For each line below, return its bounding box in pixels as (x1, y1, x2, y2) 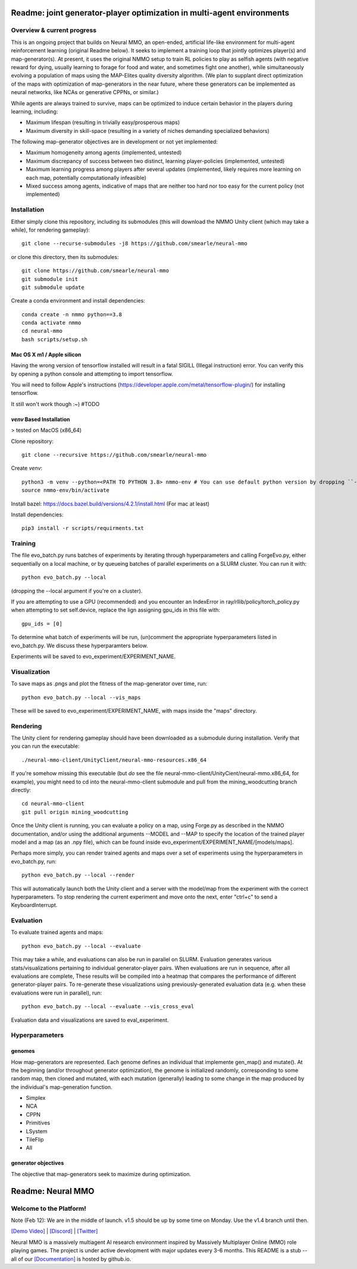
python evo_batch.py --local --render (21, 872, 135, 878)
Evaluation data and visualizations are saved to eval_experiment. (11, 1016, 169, 1024)
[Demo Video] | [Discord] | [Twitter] (11, 1227, 98, 1235)
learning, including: (11, 108, 58, 115)
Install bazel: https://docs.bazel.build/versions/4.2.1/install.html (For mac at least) (11, 500, 210, 507)
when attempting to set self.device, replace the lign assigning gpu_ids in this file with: (11, 606, 220, 613)
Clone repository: (11, 438, 54, 445)
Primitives (26, 1120, 51, 1127)
